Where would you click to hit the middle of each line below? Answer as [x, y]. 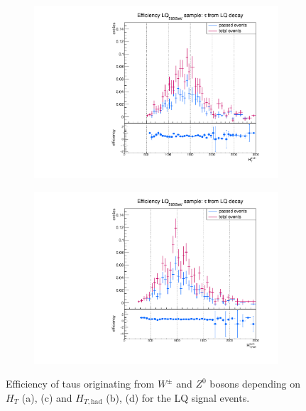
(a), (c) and [47, 398]
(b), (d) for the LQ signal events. [178, 398]
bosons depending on [255, 384]
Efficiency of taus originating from [80, 384]
